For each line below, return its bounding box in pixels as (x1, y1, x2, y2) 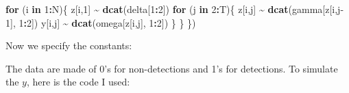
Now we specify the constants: (5, 38, 132, 53)
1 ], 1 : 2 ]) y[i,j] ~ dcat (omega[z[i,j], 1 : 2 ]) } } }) (5, 15, 196, 29)
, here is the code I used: (26, 75, 130, 89)
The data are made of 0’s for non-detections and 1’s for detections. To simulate (5, 61, 338, 75)
